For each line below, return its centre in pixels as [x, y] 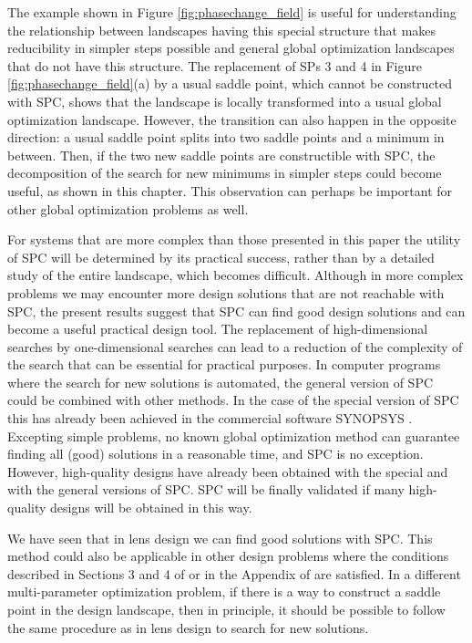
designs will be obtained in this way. [151, 508]
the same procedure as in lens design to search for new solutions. [188, 627]
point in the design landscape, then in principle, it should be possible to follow [226, 609]
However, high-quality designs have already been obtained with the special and [228, 471]
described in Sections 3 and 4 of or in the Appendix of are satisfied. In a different [234, 573]
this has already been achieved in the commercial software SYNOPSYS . [210, 418]
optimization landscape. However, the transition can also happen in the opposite [232, 119]
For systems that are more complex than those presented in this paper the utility [234, 239]
